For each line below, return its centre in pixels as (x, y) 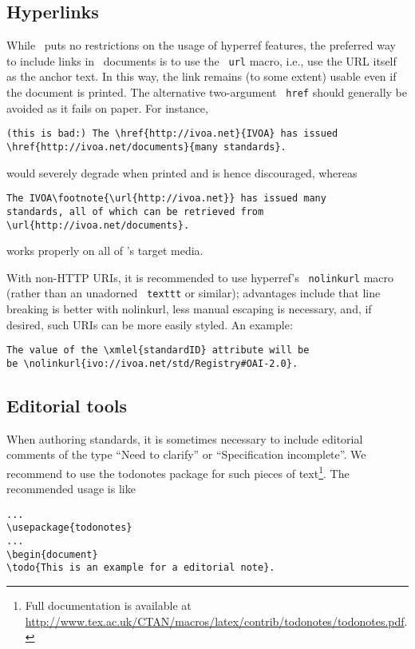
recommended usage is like (71, 489)
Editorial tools (67, 405)
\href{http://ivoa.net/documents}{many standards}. (146, 147)
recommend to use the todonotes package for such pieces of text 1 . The (178, 472)
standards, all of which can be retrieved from (135, 211)
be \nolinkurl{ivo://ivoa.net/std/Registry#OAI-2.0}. (152, 363)
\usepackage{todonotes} (69, 528)
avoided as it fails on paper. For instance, (107, 108)
